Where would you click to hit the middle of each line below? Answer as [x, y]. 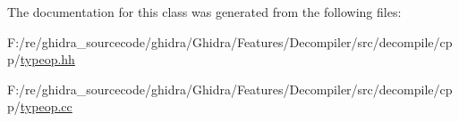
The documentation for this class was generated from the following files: [204, 12]
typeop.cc [46, 106]
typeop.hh [47, 59]
